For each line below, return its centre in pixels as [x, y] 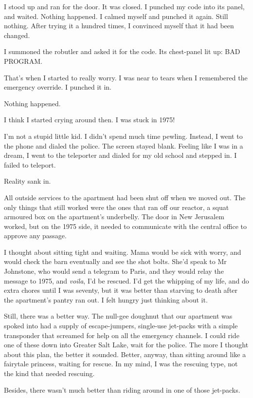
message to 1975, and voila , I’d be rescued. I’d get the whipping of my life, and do [126, 280]
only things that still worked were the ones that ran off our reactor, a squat [117, 207]
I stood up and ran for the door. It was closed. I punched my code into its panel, [124, 6]
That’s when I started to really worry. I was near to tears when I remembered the [126, 77]
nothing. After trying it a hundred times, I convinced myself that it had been [119, 26]
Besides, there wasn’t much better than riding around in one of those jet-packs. [122, 389]
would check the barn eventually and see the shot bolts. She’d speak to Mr [115, 261]
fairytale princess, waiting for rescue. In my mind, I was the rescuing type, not [121, 364]
